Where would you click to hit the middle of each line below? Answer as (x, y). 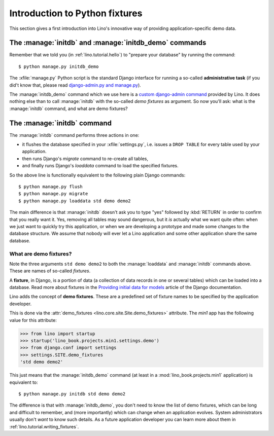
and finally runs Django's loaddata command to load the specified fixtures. (100, 166)
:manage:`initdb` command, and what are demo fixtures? (68, 108)
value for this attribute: (33, 320)
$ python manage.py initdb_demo (59, 66)
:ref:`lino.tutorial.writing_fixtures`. (44, 426)
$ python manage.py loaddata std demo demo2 (75, 201)
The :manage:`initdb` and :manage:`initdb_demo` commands (108, 43)
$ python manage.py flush (51, 187)
